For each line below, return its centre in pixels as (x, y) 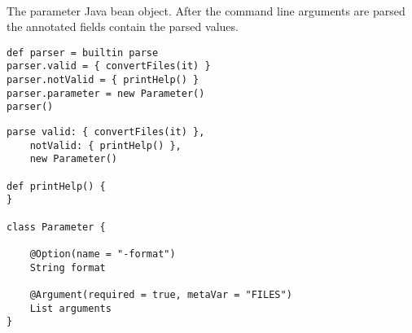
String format (68, 267)
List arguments (70, 308)
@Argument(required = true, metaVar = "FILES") (161, 294)
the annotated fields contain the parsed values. (123, 26)
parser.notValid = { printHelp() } (103, 80)
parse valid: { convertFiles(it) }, (106, 132)
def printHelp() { (56, 186)
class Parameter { (56, 227)
